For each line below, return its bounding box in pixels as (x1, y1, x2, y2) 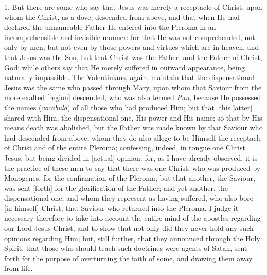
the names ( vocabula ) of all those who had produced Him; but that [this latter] (4, 102, 253, 112)
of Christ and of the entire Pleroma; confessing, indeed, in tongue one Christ (4, 142, 245, 153)
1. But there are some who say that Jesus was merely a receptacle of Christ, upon (4, 2, 262, 12)
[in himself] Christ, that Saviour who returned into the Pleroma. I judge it (4, 202, 239, 213)
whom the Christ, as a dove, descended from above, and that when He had (4, 11, 240, 22)
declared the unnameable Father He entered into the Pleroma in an (4, 22, 216, 32)
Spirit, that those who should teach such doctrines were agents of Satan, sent (4, 243, 247, 253)
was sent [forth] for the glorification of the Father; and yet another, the (4, 182, 228, 193)
